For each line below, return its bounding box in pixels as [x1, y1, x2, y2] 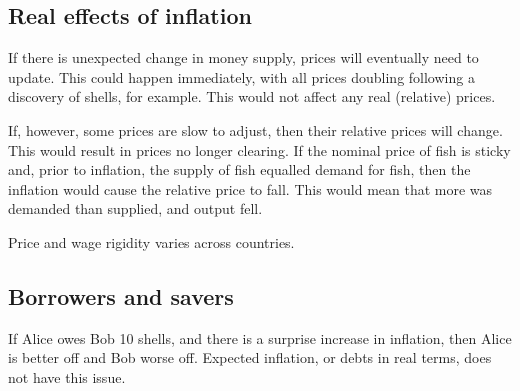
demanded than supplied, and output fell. [8, 198, 263, 219]
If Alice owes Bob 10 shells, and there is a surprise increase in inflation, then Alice [8, 327, 512, 348]
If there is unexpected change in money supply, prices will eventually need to [8, 47, 479, 68]
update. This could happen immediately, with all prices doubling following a [8, 66, 475, 87]
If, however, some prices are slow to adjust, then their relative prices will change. [8, 119, 503, 140]
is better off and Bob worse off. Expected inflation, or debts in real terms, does [8, 347, 492, 368]
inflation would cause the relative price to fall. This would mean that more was [8, 178, 493, 199]
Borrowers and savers [8, 280, 234, 311]
